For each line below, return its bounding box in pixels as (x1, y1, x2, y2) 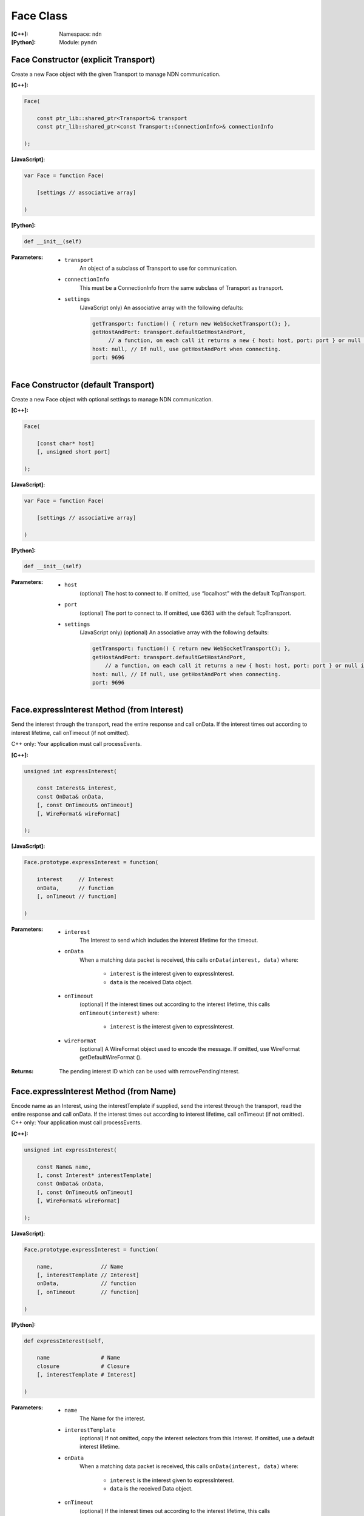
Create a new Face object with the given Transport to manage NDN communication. (11, 70, 221, 78)
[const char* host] (36, 440, 95, 447)
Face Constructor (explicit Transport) (11, 55, 156, 65)
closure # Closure (36, 1363, 130, 1370)
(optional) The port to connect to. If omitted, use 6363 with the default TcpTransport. (79, 609, 291, 617)
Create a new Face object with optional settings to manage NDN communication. (11, 395, 214, 403)
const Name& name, (36, 1163, 92, 1170)
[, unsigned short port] (36, 449, 111, 455)
